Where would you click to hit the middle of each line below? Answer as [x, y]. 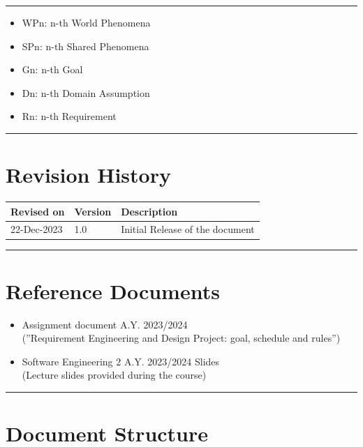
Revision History [88, 175]
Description [149, 211]
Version [93, 211]
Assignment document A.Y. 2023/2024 [105, 324]
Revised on [38, 211]
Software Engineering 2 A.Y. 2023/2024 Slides [121, 361]
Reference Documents [113, 290]
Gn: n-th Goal [52, 69]
